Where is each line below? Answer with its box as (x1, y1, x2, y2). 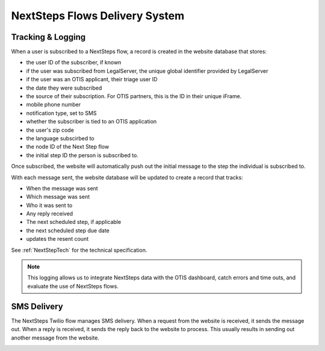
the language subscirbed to (26, 134, 94, 141)
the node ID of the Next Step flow (26, 143, 110, 151)
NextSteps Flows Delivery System (11, 9, 185, 22)
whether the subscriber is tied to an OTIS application (26, 118, 157, 125)
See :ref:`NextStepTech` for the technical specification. (11, 246, 147, 253)
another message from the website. (11, 334, 99, 341)
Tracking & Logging (11, 32, 86, 42)
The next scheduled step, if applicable (26, 219, 122, 226)
